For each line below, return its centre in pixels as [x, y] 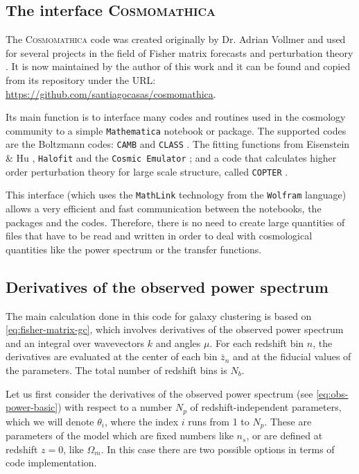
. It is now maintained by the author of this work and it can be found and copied [178, 66]
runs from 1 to [219, 421]
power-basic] [32, 407]
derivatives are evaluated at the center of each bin [112, 356]
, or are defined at [284, 435]
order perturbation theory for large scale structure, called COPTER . [147, 171]
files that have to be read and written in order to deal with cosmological [159, 236]
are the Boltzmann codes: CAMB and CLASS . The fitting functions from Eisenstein [178, 144]
